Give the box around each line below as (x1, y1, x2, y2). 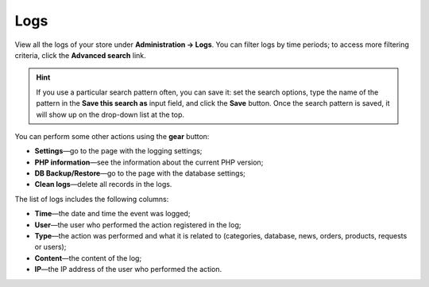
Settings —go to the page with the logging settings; (34, 146, 203, 156)
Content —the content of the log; (34, 253, 142, 262)
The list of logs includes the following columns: (14, 194, 169, 204)
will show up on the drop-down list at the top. (36, 110, 184, 119)
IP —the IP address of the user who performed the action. (34, 265, 222, 274)
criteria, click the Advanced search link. (14, 50, 146, 60)
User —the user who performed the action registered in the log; (34, 219, 242, 230)
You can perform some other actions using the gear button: (14, 131, 210, 141)
